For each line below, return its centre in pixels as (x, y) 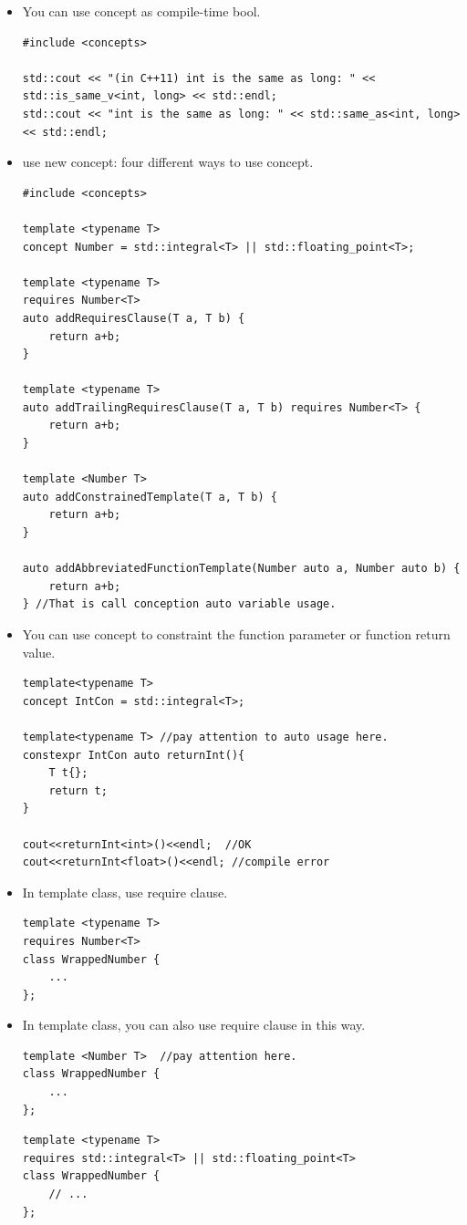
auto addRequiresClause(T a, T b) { (134, 318)
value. (39, 652)
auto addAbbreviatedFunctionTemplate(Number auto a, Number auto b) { (241, 569)
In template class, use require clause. (125, 892)
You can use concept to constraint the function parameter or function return (236, 634)
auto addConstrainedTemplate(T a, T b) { (150, 497)
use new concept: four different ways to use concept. (168, 162)
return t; (78, 790)
